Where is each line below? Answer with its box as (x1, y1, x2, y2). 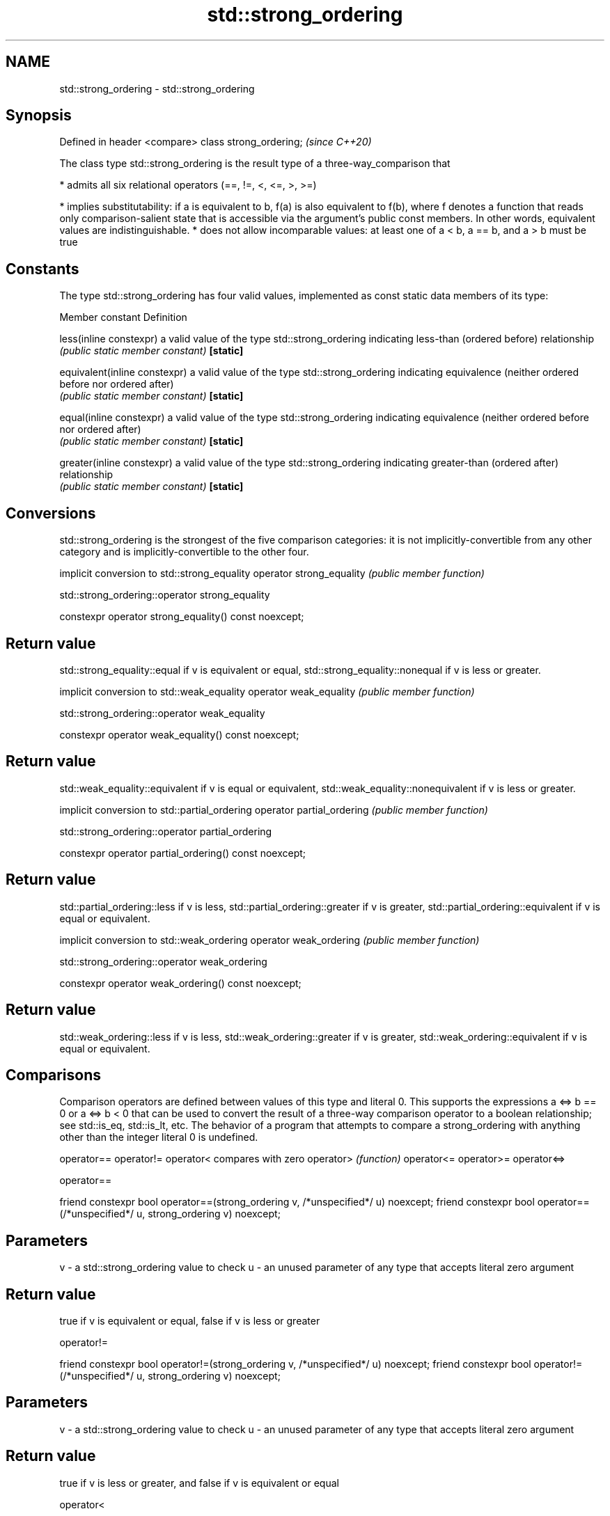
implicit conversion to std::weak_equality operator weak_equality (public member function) (59, 685, 475, 697)
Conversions (6, 504, 96, 522)
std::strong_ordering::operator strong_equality (59, 589, 270, 601)
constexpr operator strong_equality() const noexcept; (59, 610, 304, 623)
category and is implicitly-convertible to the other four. (59, 546, 309, 558)
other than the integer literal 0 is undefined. (59, 1131, 258, 1144)
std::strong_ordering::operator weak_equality (59, 706, 265, 719)
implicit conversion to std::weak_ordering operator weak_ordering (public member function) (59, 933, 480, 946)
